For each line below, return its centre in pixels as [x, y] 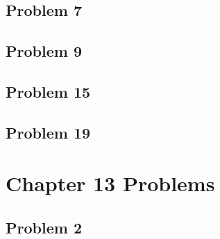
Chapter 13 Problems [110, 183]
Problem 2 [44, 227]
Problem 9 [44, 51]
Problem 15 [48, 91]
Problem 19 [48, 132]
